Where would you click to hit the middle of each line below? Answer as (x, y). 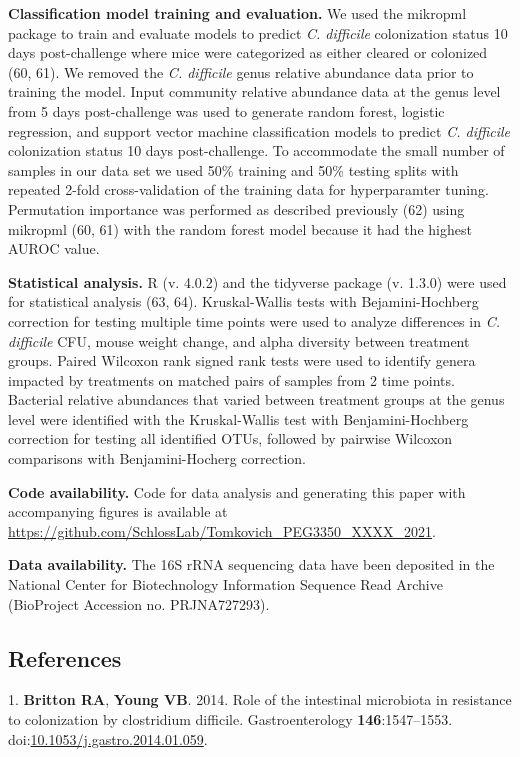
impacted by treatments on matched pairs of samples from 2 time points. (231, 379)
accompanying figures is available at (118, 511)
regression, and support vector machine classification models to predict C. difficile (259, 130)
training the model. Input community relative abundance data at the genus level (254, 91)
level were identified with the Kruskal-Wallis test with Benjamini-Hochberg (238, 418)
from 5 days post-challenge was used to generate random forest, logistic (226, 110)
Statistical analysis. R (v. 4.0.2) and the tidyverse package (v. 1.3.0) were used (257, 281)
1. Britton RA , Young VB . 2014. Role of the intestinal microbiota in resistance (260, 699)
